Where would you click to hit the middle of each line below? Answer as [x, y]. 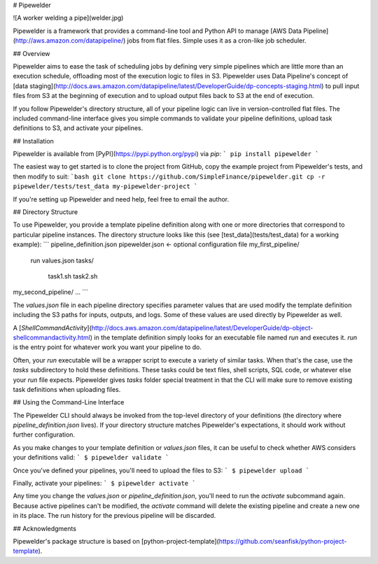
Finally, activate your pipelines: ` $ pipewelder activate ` [104, 484]
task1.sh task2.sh [73, 276]
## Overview [31, 53]
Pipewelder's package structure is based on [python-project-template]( [116, 541]
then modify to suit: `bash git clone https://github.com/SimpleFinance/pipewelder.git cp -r [169, 176]
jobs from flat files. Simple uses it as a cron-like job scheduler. [217, 41]
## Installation [33, 141]
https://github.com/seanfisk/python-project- [283, 541]
